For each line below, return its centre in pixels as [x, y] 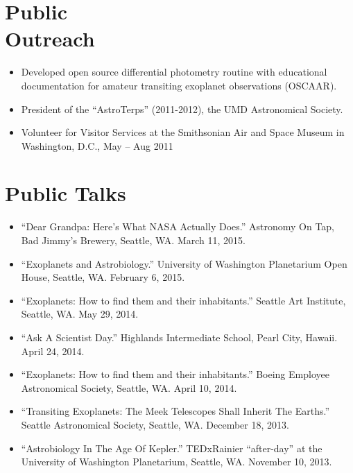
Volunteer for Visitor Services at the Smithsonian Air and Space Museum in [183, 132]
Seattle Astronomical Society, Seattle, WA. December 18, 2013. [155, 424]
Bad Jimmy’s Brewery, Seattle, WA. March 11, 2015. [133, 240]
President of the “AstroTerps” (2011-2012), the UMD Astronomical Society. [182, 109]
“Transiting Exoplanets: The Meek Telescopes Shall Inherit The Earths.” [175, 411]
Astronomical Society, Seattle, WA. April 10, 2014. [129, 387]
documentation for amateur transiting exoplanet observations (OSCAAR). [179, 85]
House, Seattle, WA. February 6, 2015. [103, 277]
